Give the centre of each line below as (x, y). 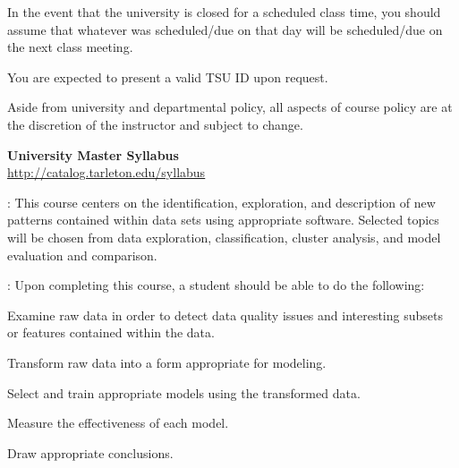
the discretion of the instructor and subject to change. (155, 124)
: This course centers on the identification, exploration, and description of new (221, 202)
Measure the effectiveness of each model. (118, 423)
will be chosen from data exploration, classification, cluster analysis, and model (224, 237)
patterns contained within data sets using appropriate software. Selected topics (223, 220)
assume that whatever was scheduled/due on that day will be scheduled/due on (225, 29)
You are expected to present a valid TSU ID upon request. (168, 77)
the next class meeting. (70, 47)
